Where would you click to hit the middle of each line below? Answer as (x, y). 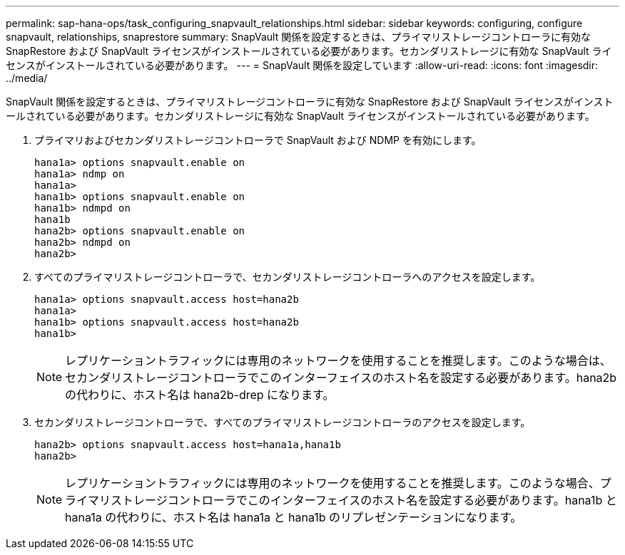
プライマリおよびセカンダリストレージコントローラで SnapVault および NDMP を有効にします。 (258, 140)
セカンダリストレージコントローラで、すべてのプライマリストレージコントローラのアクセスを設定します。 (283, 422)
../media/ (27, 78)
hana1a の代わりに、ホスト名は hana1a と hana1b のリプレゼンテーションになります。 (294, 517)
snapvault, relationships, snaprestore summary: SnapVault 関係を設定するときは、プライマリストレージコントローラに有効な (298, 37)
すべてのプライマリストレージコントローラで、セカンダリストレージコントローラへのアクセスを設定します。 (288, 277)
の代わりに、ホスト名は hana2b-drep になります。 (200, 395)
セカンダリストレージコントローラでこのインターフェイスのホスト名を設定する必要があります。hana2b (341, 378)
